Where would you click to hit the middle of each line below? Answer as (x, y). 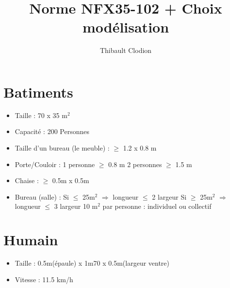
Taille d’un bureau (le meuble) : (62, 148)
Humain (31, 240)
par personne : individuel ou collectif (157, 206)
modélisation (126, 27)
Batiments (38, 92)
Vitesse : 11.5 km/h (44, 279)
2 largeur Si (169, 196)
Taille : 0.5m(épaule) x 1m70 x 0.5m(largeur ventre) (92, 263)
